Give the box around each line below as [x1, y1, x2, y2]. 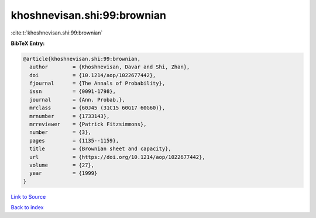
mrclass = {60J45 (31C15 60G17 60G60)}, [29, 105, 166, 111]
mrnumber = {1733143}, [29, 113, 110, 119]
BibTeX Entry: [11, 40, 45, 47]
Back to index [11, 204, 44, 211]
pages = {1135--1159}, [29, 137, 119, 144]
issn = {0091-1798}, [29, 88, 116, 95]
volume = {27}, [29, 162, 95, 168]
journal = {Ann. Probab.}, [29, 96, 125, 103]
